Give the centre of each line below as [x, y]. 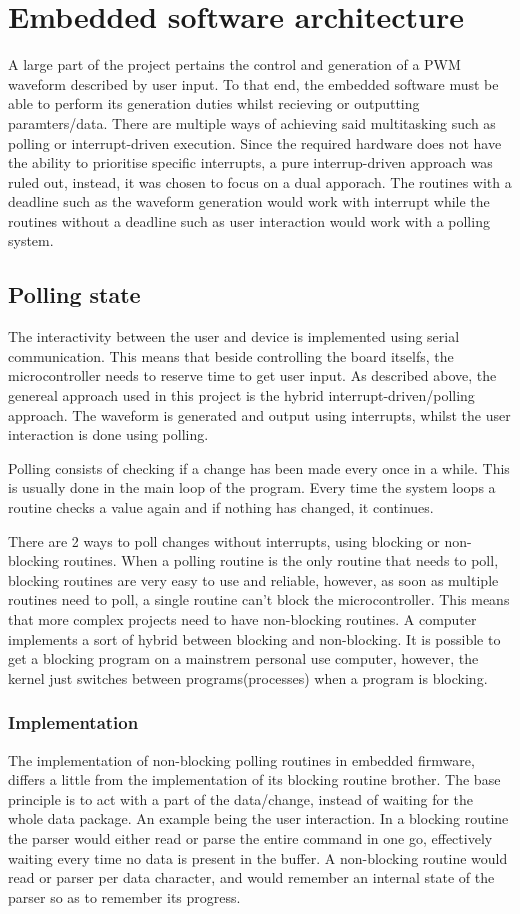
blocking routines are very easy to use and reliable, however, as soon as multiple [253, 579]
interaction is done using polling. [108, 434]
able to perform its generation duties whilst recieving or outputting [214, 103]
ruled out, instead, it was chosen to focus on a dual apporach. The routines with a [260, 181]
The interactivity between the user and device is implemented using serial [234, 336]
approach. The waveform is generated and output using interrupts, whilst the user [259, 414]
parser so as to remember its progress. [124, 896]
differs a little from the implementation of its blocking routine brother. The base [254, 779]
